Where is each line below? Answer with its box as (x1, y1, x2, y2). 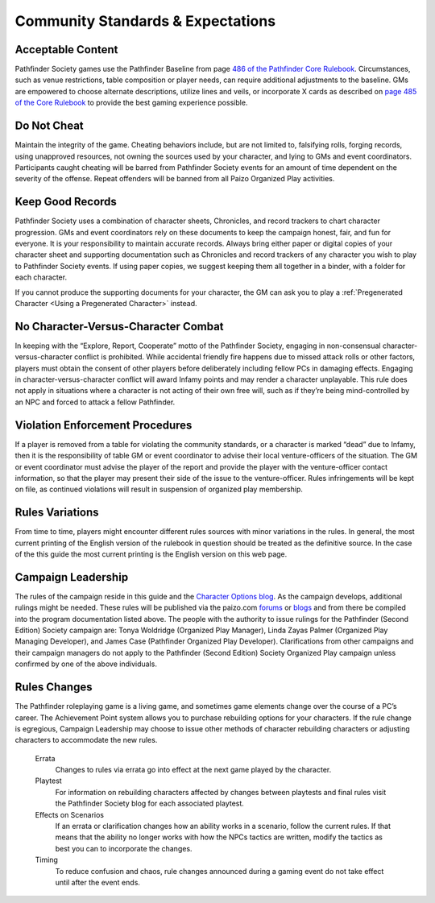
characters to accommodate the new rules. (14, 735, 158, 745)
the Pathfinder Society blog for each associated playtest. (55, 798, 245, 809)
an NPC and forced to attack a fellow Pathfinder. (14, 397, 176, 407)
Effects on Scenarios (35, 810, 105, 819)
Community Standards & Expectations (14, 12, 276, 30)
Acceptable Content (14, 43, 118, 56)
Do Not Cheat (14, 119, 84, 133)
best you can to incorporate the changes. (55, 843, 193, 853)
